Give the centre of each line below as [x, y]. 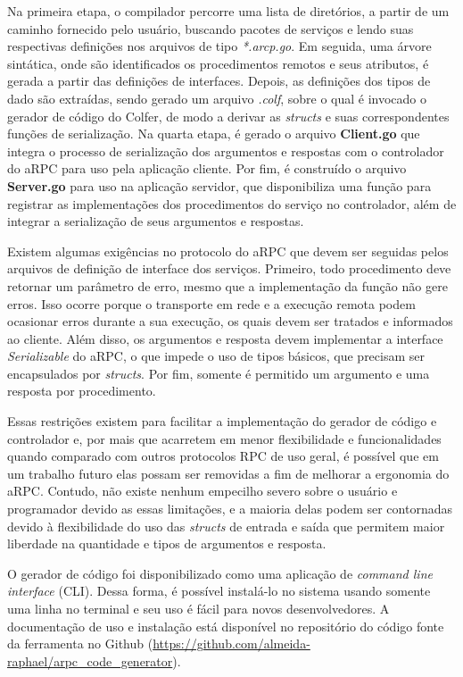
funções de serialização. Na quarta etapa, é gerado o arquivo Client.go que [214, 134]
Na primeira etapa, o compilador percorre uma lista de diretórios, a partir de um [228, 11]
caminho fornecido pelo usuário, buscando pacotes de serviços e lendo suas [211, 28]
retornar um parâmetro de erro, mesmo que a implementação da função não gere [227, 285]
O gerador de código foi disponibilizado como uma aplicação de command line [220, 573]
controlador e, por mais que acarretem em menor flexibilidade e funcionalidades [224, 438]
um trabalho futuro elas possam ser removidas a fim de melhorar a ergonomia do [228, 473]
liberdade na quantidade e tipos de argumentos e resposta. [167, 543]
